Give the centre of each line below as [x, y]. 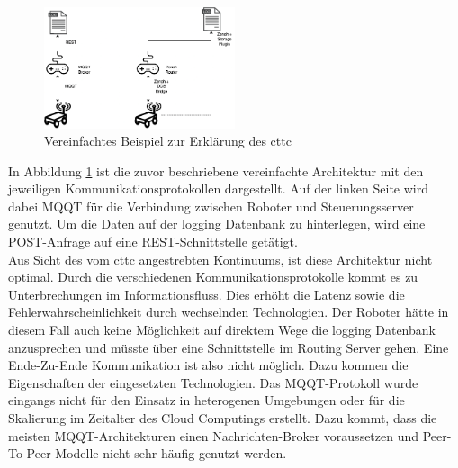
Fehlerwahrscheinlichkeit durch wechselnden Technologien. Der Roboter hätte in [229, 312]
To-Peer [30, 453]
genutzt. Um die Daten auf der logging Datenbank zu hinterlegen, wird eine [217, 224]
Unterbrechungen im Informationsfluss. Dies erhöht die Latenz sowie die [207, 294]
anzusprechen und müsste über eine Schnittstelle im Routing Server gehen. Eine [229, 347]
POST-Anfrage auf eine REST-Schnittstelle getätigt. [153, 242]
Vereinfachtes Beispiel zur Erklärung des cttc [168, 141]
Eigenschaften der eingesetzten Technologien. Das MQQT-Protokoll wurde [213, 382]
